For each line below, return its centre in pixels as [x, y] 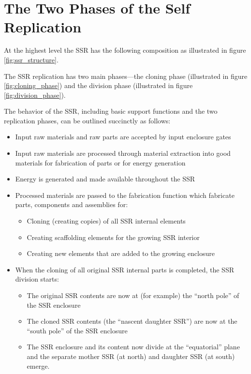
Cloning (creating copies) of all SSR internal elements [106, 221]
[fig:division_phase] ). [35, 95]
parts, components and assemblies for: [72, 204]
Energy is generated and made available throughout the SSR [105, 179]
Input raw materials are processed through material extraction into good [123, 153]
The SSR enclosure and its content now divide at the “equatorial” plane [133, 347]
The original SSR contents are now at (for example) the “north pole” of [133, 295]
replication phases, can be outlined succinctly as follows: [87, 120]
